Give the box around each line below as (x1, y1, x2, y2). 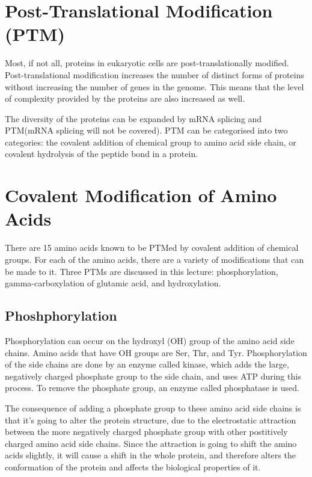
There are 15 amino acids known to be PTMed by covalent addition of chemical (5, 241, 299, 254)
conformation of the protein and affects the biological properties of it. (5, 460, 261, 473)
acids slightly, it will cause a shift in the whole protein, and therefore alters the (5, 449, 296, 461)
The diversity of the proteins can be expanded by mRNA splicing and (5, 112, 262, 125)
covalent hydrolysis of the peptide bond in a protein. (5, 147, 198, 160)
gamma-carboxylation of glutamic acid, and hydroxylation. (5, 277, 221, 289)
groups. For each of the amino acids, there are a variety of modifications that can (5, 253, 304, 265)
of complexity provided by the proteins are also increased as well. (5, 92, 245, 105)
